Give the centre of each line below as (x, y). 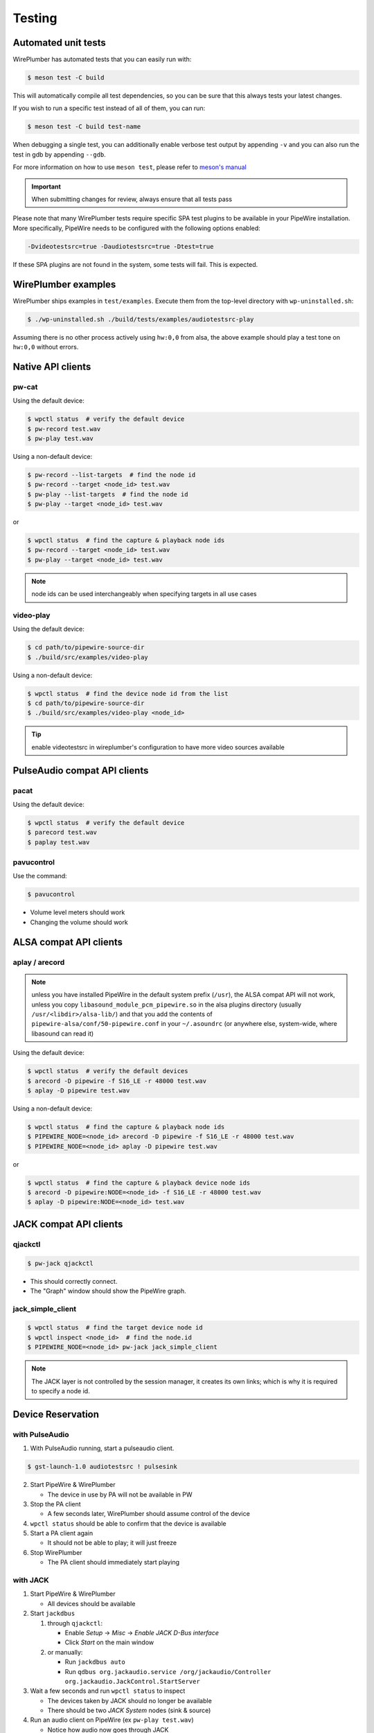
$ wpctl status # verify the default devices (108, 1071)
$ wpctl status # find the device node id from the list (128, 694)
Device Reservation (56, 1414)
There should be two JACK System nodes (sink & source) (129, 1710)
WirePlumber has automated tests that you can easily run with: (102, 60)
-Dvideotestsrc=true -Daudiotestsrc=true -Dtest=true (121, 246)
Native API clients (52, 366)
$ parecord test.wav (62, 833)
